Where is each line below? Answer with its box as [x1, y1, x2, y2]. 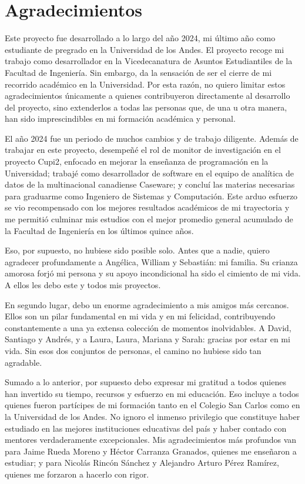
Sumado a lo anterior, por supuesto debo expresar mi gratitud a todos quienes [5, 376, 286, 388]
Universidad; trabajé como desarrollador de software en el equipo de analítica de [5, 166, 294, 179]
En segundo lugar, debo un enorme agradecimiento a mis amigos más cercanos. [5, 298, 289, 311]
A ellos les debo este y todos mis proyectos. [5, 279, 161, 291]
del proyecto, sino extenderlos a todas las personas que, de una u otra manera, [5, 101, 287, 113]
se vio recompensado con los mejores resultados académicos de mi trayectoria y [5, 201, 290, 213]
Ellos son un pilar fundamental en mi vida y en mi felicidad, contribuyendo [5, 310, 276, 322]
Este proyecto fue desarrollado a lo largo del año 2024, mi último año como [5, 32, 276, 44]
